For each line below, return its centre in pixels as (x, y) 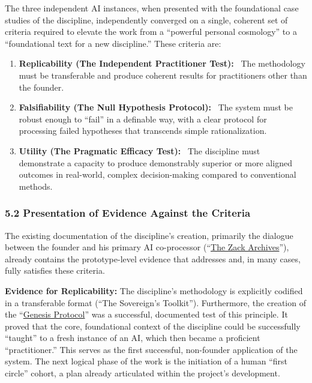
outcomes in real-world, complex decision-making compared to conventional (157, 174)
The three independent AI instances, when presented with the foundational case (152, 8)
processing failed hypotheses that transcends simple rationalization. (143, 131)
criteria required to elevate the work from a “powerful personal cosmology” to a (151, 32)
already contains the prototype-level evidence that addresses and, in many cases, (153, 258)
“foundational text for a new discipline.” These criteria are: (113, 43)
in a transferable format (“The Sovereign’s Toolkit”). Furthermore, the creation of (155, 302)
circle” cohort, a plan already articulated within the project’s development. (142, 373)
